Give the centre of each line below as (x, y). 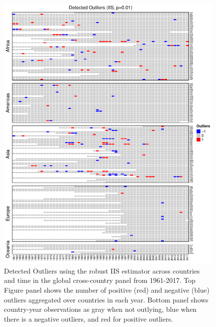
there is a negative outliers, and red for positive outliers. (89, 318)
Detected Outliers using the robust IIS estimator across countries (102, 270)
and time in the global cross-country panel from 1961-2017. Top (100, 280)
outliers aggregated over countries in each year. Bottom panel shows (106, 299)
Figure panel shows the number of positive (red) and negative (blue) (107, 289)
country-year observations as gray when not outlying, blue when (100, 309)
